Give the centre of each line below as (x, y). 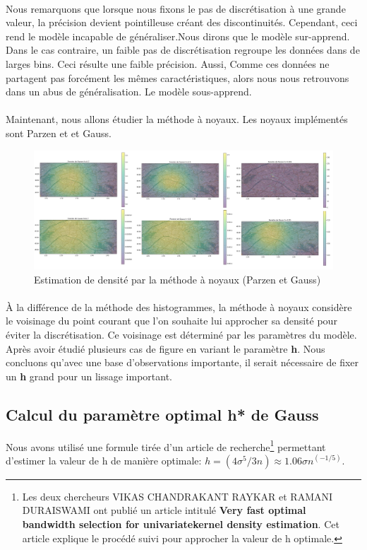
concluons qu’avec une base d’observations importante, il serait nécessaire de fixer (182, 362)
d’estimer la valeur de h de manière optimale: (104, 460)
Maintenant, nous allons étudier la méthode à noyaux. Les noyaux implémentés (177, 119)
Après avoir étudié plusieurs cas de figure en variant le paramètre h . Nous (166, 348)
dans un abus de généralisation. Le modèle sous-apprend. (129, 92)
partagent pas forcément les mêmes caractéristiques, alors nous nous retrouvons (178, 77)
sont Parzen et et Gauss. (59, 133)
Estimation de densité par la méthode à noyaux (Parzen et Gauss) (178, 279)
